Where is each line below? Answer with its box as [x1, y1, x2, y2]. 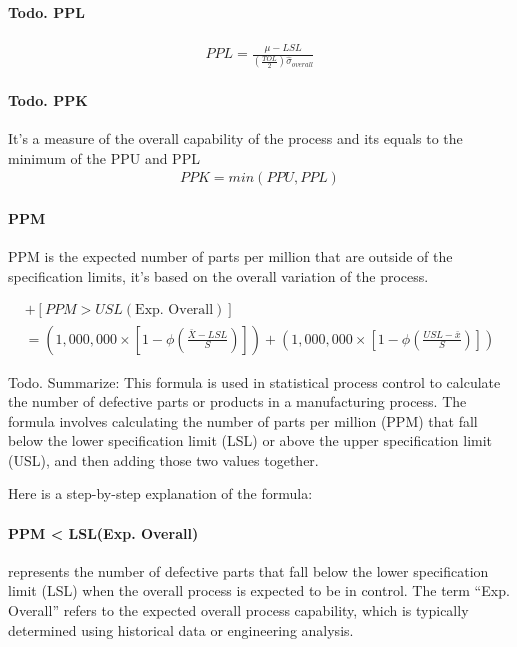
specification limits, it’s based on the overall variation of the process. [8, 265, 429, 286]
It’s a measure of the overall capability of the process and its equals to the [8, 128, 463, 149]
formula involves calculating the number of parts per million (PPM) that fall [8, 410, 478, 431]
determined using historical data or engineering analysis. [8, 619, 354, 640]
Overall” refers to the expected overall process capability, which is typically [8, 600, 469, 621]
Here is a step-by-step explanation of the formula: [8, 483, 313, 504]
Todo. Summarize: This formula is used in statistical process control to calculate [8, 371, 501, 392]
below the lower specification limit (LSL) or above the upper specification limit [8, 430, 493, 451]
